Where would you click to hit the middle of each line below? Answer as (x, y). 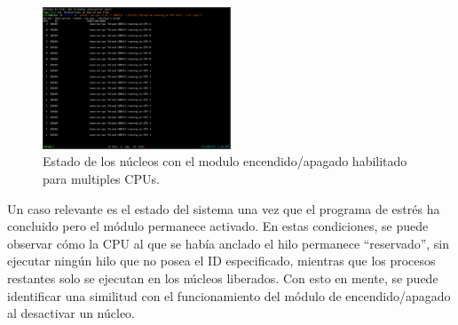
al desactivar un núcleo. (71, 313)
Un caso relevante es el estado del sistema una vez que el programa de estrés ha (224, 208)
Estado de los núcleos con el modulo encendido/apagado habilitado (225, 161)
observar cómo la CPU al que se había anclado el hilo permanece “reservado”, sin (229, 243)
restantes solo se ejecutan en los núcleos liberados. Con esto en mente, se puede (223, 277)
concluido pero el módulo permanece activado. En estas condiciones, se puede (218, 226)
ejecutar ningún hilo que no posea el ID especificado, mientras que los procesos (221, 261)
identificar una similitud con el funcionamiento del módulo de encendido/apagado (229, 295)
